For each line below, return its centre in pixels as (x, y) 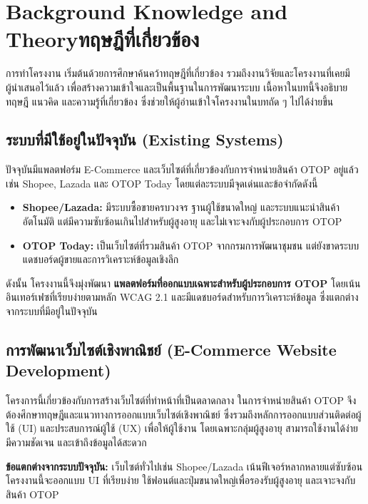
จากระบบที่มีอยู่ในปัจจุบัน (52, 311)
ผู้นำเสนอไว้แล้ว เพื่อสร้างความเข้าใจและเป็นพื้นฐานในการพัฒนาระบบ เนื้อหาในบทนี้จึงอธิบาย (177, 87)
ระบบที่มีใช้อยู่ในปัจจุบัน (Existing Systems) (145, 139)
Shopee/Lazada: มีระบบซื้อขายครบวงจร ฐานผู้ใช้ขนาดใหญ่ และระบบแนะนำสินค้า (181, 207)
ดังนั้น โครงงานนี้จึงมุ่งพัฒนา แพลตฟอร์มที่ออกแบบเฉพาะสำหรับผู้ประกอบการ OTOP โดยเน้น (183, 283)
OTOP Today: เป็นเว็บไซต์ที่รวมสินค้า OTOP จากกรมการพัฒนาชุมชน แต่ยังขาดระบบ (191, 245)
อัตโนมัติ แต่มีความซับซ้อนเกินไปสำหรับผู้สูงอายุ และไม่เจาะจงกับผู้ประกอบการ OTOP (182, 221)
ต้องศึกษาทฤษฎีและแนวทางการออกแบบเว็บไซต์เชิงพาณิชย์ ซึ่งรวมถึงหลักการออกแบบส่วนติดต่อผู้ (184, 414)
